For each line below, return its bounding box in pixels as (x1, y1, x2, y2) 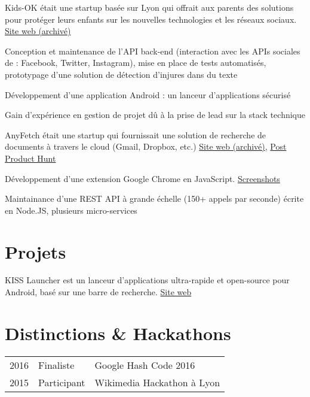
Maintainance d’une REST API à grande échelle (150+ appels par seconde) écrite (5, 192, 304, 205)
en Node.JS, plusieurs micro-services (5, 204, 137, 216)
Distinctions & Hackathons (5, 320, 231, 345)
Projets (5, 239, 66, 263)
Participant (38, 375, 85, 389)
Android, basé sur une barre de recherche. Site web (5, 286, 192, 298)
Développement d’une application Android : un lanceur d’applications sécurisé (5, 88, 291, 101)
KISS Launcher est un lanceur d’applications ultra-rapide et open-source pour (5, 274, 290, 286)
